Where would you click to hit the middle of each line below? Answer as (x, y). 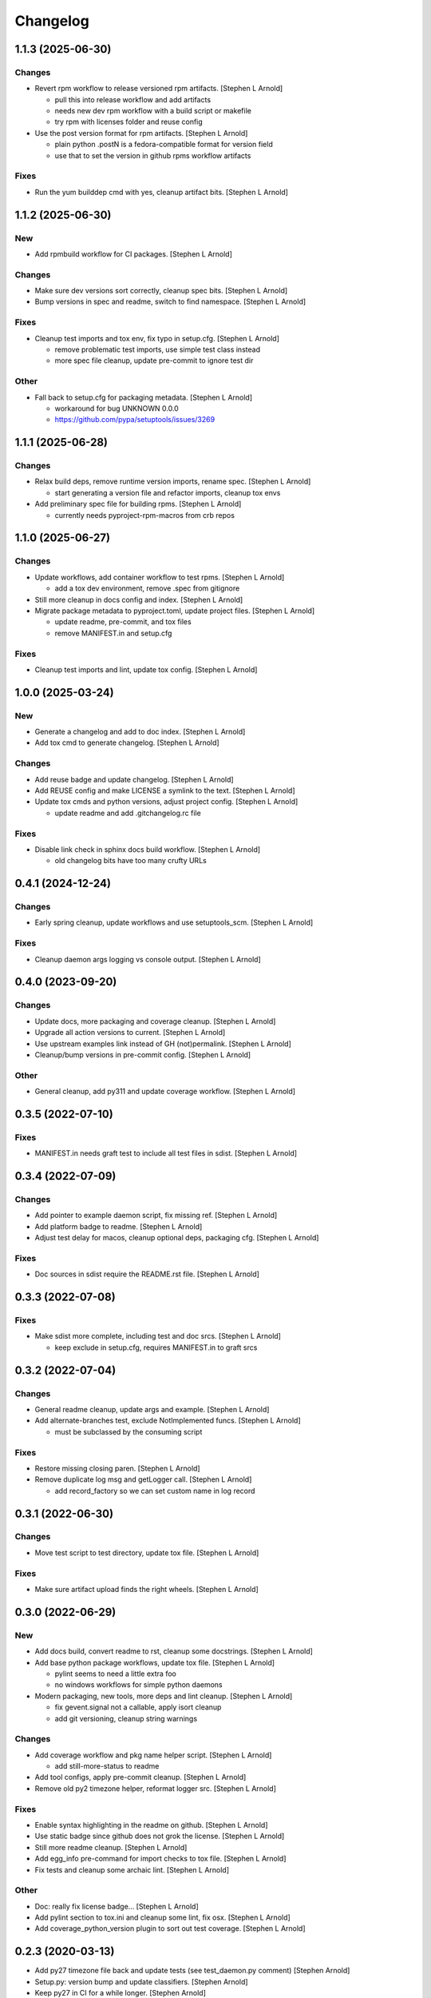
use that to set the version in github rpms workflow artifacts (153, 155)
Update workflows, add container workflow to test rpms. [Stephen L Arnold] (160, 577)
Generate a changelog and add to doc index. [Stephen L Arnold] (140, 732)
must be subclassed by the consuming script (129, 1431)
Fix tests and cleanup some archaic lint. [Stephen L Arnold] (132, 1869)
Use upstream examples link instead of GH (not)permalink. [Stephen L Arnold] (163, 1044)
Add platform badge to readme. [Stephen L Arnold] (119, 1226)
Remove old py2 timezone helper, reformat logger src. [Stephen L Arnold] (156, 1788)
